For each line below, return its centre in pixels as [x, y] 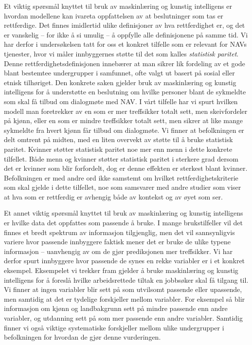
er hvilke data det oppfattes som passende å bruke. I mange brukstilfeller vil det [123, 223]
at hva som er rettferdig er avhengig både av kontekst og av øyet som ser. [113, 196]
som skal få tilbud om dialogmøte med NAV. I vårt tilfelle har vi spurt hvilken [121, 101]
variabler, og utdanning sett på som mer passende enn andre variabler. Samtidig [123, 318]
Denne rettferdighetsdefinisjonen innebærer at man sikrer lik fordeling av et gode [125, 63]
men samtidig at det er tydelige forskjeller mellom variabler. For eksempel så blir [125, 299]
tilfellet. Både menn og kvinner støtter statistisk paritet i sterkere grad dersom [121, 158]
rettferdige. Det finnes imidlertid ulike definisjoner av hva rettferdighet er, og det [125, 25]
